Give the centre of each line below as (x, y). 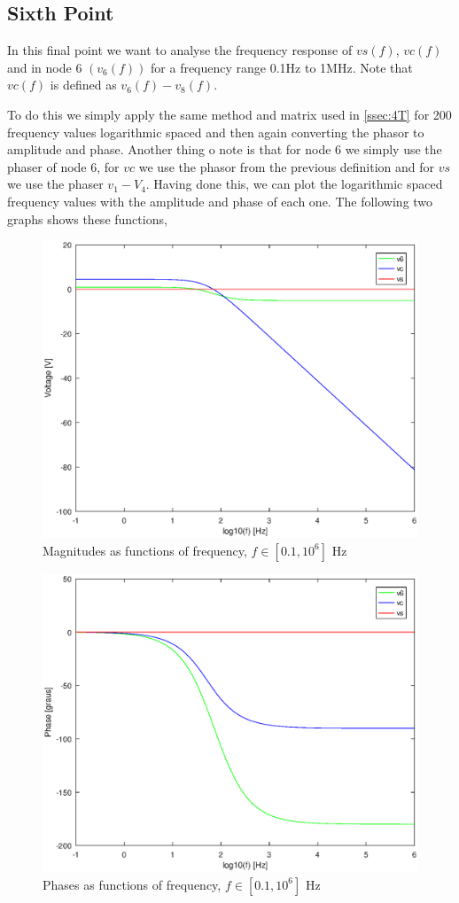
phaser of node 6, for (63, 166)
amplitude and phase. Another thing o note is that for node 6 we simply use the (225, 149)
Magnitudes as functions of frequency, (145, 550)
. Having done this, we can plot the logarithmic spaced (294, 184)
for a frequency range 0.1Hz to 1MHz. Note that (282, 67)
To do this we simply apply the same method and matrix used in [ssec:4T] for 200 (229, 114)
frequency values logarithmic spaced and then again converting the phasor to (216, 132)
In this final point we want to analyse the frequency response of (180, 50)
